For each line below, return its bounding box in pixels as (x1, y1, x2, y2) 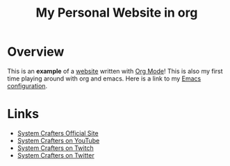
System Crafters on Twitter (17, 151, 95, 159)
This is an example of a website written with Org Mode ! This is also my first (7, 67, 224, 75)
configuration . (7, 81, 47, 90)
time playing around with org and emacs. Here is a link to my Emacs (7, 74, 202, 83)
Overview (7, 44, 65, 60)
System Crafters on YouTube (17, 136, 100, 144)
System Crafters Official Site (17, 128, 99, 137)
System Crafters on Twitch (17, 144, 94, 152)
